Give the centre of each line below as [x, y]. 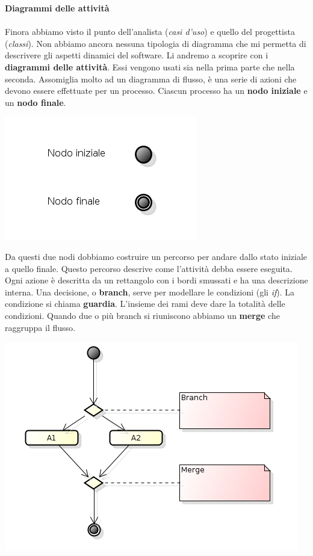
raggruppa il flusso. [40, 327]
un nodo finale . [36, 102]
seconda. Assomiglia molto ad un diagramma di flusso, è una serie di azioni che [151, 79]
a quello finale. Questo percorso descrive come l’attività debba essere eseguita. [149, 268]
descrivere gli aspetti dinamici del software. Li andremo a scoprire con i [137, 55]
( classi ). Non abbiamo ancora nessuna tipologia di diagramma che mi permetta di [156, 43]
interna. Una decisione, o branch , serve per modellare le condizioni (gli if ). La [150, 292]
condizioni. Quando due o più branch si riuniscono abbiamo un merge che [142, 315]
